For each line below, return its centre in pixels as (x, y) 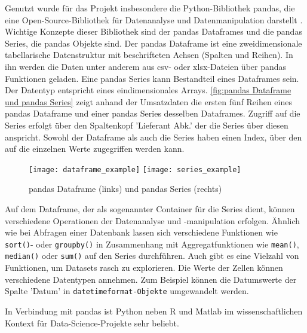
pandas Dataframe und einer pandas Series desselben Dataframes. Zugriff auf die (153, 113)
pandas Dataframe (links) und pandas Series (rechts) (125, 189)
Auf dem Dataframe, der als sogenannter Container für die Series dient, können (150, 208)
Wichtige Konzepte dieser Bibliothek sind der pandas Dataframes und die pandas (153, 31)
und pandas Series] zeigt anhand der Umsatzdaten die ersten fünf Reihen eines (148, 101)
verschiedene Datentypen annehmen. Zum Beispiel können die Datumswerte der (151, 279)
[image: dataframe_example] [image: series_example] (135, 169)
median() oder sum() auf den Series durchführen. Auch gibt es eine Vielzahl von (152, 256)
